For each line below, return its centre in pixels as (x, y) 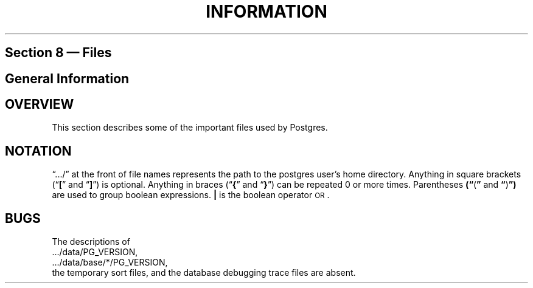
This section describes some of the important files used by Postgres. (190, 128)
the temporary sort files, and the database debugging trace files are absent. (204, 273)
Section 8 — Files (58, 53)
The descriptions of (91, 242)
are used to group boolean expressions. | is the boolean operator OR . (191, 195)
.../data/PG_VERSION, (95, 252)
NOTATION (38, 151)
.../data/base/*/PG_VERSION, (110, 262)
